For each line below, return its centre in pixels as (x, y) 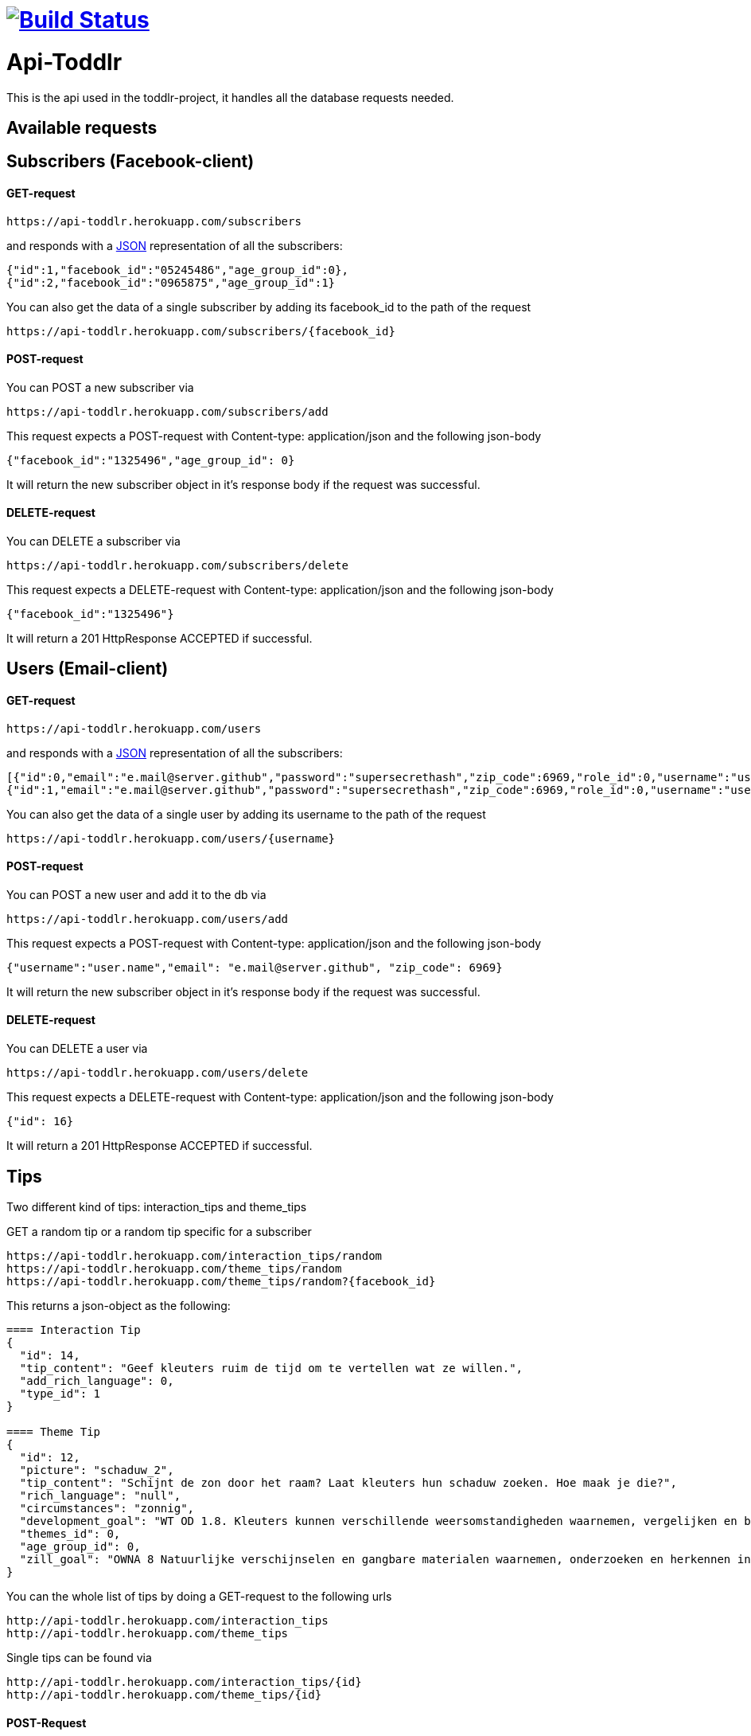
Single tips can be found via (79, 1657)
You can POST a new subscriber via (100, 387)
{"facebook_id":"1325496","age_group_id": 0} (151, 460)
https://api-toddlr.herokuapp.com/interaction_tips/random (195, 1255)
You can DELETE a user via (77, 1049)
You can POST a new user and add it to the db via (136, 894)
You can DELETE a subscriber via (93, 541)
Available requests (82, 127)
